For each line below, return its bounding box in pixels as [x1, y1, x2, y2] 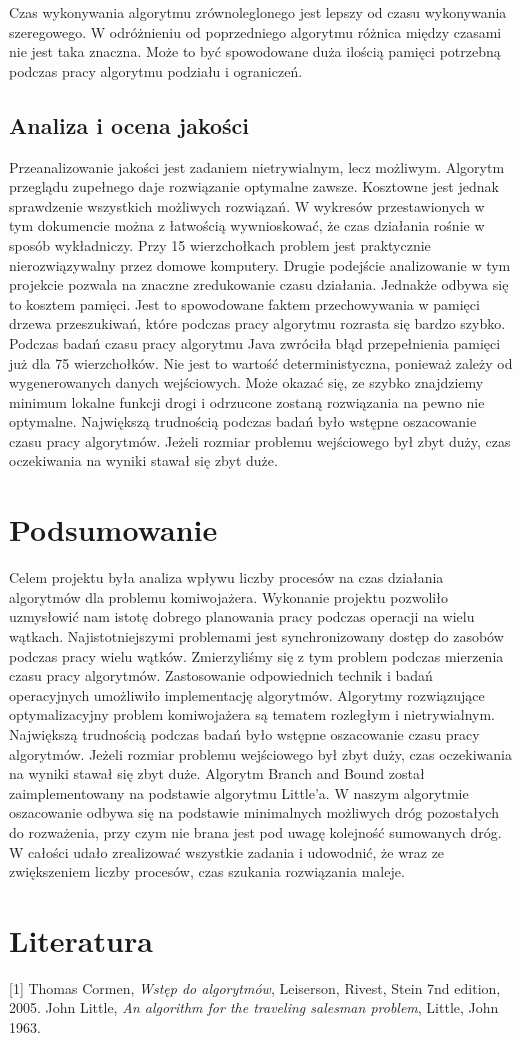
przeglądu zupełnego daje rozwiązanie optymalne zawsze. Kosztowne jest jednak [9, 176, 499, 197]
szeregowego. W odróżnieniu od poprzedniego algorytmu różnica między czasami [9, 21, 502, 42]
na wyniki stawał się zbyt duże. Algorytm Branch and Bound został [9, 763, 425, 784]
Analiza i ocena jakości [9, 109, 250, 140]
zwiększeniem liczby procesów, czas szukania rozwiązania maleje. [9, 861, 405, 882]
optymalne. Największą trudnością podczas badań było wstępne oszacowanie [9, 411, 477, 432]
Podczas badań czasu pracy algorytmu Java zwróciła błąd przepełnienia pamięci [9, 332, 501, 353]
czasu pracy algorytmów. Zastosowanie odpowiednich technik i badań [9, 665, 433, 686]
